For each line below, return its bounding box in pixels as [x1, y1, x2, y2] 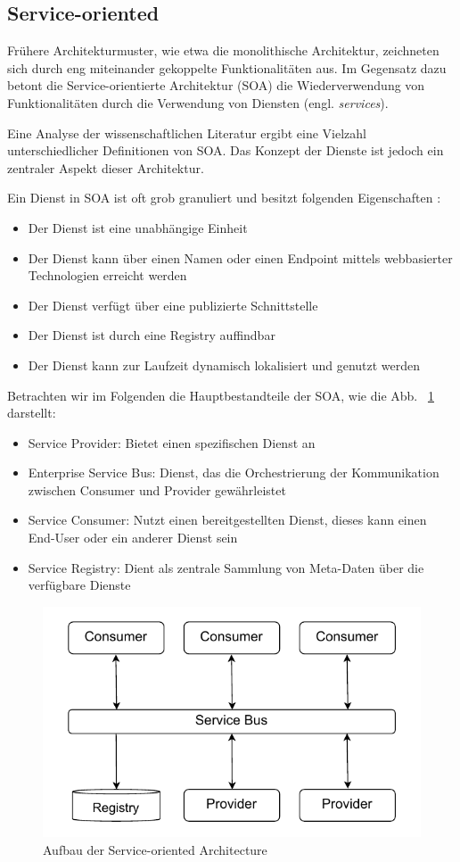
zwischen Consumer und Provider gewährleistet [28, 480, 286, 499]
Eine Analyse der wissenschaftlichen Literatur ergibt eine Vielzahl [7, 123, 366, 142]
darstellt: [7, 403, 56, 422]
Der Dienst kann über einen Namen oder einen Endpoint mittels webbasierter [28, 248, 453, 267]
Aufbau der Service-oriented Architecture [43, 840, 267, 858]
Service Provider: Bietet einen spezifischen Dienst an [28, 433, 316, 452]
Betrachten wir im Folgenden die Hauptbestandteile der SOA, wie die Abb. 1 [7, 385, 434, 404]
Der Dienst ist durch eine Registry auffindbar [28, 326, 275, 344]
